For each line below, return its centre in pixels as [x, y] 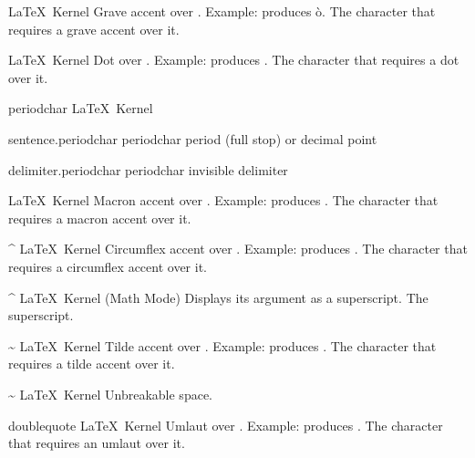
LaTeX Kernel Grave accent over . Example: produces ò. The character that [222, 11]
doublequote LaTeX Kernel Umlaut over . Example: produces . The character [226, 425]
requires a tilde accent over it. [92, 364]
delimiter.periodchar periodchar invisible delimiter [148, 169]
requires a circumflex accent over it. [108, 266]
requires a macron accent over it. [100, 218]
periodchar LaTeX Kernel [81, 108]
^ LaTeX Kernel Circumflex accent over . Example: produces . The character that [238, 249]
